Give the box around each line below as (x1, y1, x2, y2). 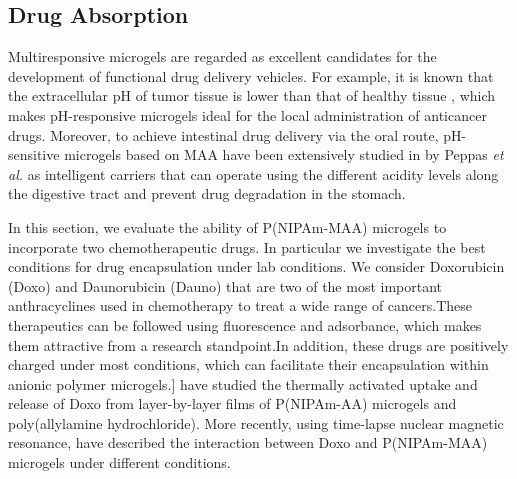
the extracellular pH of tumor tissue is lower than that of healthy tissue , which (8, 85, 496, 106)
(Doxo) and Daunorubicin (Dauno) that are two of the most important (8, 275, 443, 296)
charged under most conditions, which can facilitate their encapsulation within (8, 354, 489, 375)
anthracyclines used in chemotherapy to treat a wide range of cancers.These (8, 295, 473, 316)
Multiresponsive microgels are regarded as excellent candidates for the (8, 46, 437, 67)
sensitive (8, 144, 60, 165)
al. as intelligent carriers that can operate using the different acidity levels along (8, 163, 499, 184)
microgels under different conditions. (8, 452, 231, 473)
